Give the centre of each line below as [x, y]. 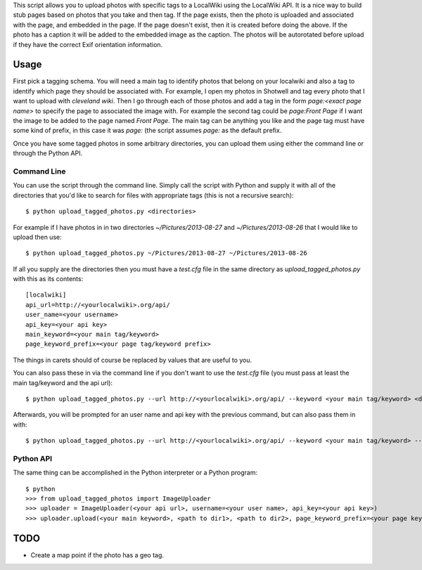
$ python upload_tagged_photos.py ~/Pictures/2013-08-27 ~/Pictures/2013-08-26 [166, 253]
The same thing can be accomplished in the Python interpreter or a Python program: [135, 473]
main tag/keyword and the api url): [63, 382]
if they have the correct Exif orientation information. [88, 44]
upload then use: [38, 237]
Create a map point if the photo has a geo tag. [97, 555]
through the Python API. [48, 153]
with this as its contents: [48, 279]
